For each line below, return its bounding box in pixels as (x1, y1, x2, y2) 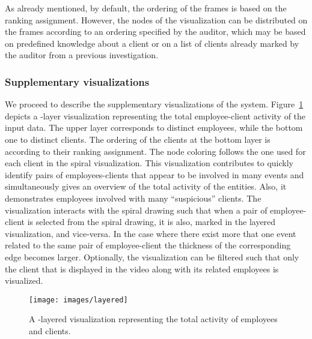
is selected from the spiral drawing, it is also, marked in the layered (27, 215, 276, 228)
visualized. (5, 274, 43, 287)
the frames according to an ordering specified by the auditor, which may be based (5, 25, 306, 38)
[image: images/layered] (29, 295, 128, 304)
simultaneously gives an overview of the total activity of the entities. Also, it (5, 180, 287, 193)
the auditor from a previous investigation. (5, 49, 159, 61)
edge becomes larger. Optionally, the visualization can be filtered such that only (5, 250, 299, 263)
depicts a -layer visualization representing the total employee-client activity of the (5, 109, 306, 122)
